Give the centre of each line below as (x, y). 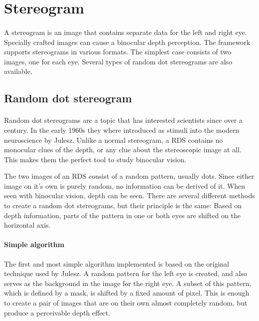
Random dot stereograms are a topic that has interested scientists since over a (123, 120)
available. (18, 71)
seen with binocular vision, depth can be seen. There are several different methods (129, 195)
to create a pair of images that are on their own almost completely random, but (126, 303)
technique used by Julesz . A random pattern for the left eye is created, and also (126, 273)
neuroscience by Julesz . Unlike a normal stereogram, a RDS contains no (114, 140)
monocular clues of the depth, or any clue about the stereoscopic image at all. (123, 150)
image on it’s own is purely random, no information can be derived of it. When (125, 185)
